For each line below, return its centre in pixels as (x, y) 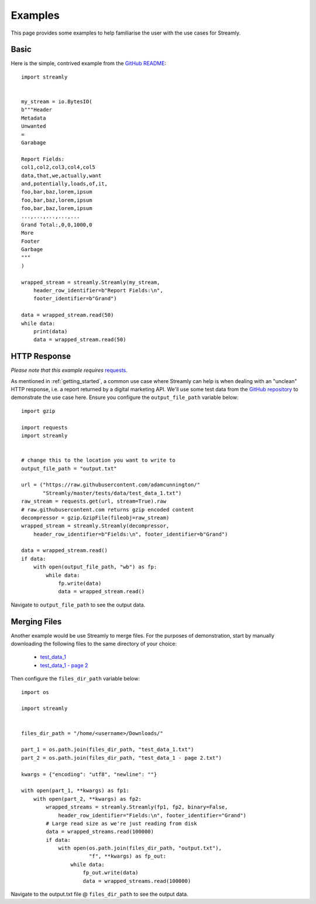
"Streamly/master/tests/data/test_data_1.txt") (112, 493)
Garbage (32, 250)
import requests (44, 427)
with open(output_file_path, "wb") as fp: (95, 567)
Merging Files (36, 622)
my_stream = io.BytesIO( (57, 102)
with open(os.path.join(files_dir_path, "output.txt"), (140, 848)
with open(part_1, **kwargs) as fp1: (75, 791)
